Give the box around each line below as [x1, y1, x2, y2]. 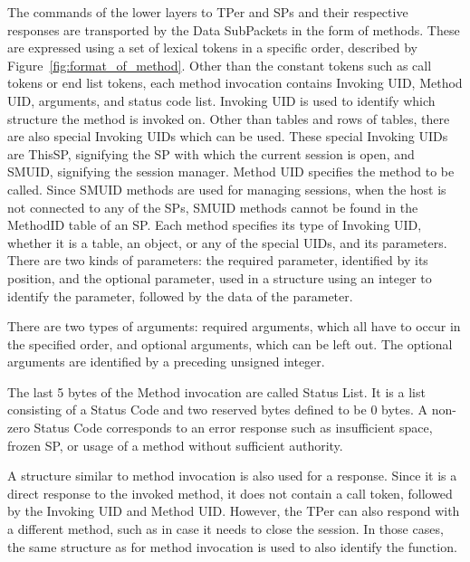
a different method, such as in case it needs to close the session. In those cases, [7, 519, 444, 538]
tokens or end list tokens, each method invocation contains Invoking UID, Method [7, 73, 463, 92]
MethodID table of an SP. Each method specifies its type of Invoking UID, [7, 215, 422, 234]
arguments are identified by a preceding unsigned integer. [7, 352, 325, 371]
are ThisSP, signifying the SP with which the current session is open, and [7, 144, 415, 163]
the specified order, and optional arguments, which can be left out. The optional [7, 334, 453, 353]
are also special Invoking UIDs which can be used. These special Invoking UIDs [7, 127, 448, 146]
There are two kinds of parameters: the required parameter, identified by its [7, 251, 428, 270]
